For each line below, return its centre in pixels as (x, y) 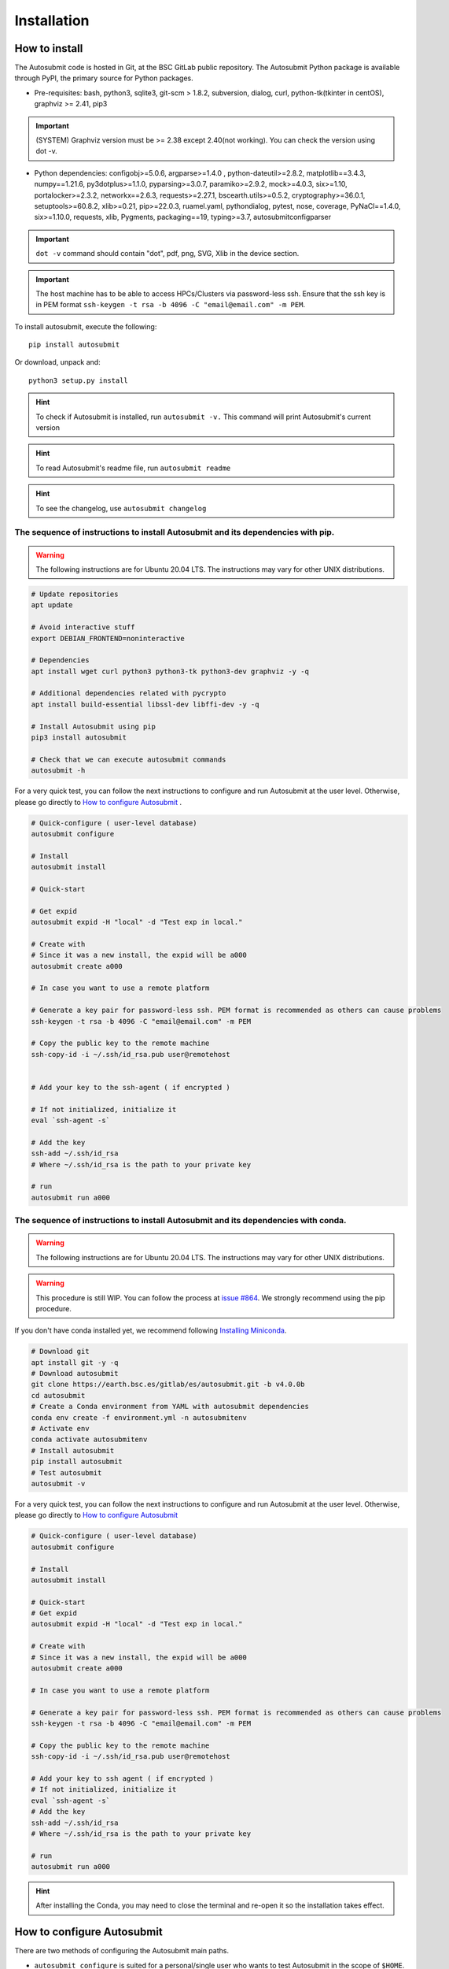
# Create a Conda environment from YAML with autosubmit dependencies (170, 1407)
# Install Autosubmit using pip (94, 726)
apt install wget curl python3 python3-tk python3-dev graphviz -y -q (170, 671)
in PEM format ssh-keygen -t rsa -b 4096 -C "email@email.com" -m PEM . (171, 305)
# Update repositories (75, 594)
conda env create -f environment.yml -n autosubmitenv (139, 1417)
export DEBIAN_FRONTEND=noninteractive (108, 638)
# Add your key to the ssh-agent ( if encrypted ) (131, 1087)
